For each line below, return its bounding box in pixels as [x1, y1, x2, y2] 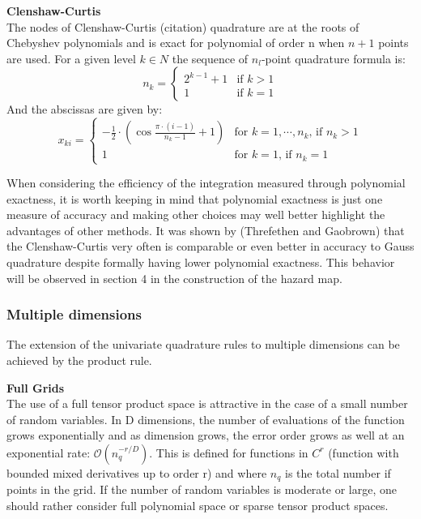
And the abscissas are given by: [6, 101, 163, 118]
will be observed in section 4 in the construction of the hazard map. [6, 269, 342, 286]
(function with [328, 444, 399, 461]
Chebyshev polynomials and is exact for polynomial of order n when [6, 34, 345, 51]
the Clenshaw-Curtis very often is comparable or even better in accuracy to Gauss [6, 238, 415, 255]
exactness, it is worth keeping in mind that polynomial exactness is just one [6, 190, 383, 207]
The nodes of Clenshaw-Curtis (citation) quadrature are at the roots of [6, 18, 359, 35]
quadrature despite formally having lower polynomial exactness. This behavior [6, 253, 395, 270]
